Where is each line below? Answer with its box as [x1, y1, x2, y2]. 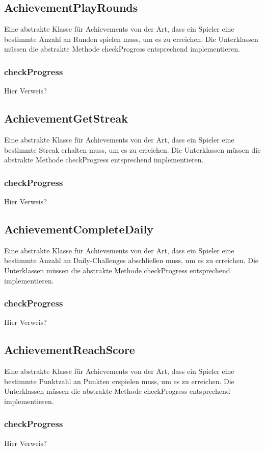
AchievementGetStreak [4, 110, 128, 126]
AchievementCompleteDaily [4, 221, 153, 236]
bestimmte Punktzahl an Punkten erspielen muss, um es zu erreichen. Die [4, 375, 234, 386]
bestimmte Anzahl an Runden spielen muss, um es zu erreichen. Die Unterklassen [4, 33, 258, 44]
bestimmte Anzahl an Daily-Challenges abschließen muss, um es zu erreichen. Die [4, 255, 259, 266]
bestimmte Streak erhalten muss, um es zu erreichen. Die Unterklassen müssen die [4, 144, 261, 155]
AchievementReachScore [4, 342, 135, 358]
